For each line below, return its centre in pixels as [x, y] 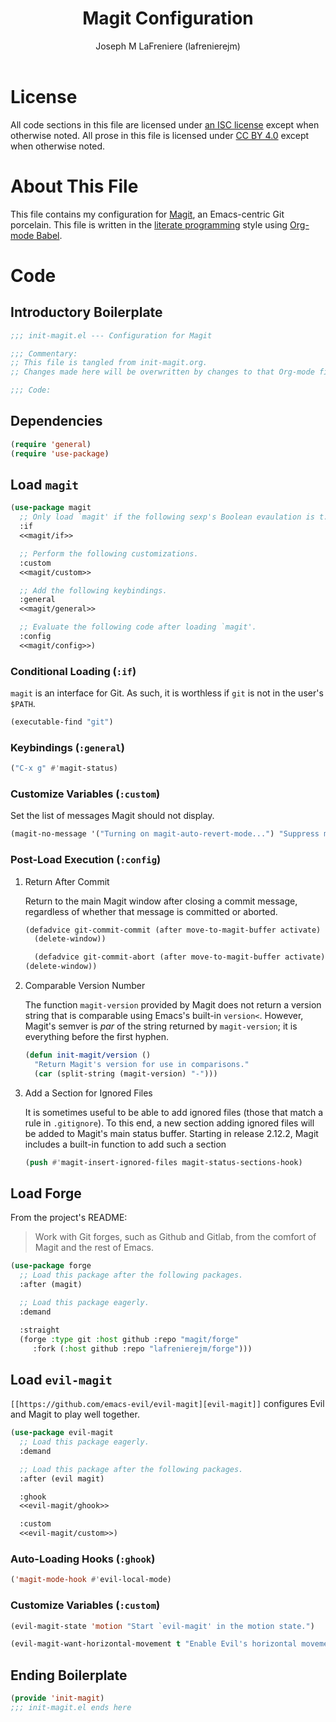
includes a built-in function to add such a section [125, 1144]
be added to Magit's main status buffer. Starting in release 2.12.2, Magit [171, 1133]
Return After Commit [67, 881]
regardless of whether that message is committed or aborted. [151, 911]
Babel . [49, 235]
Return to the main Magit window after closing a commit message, [161, 901]
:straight [39, 1330]
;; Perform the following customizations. [109, 553]
